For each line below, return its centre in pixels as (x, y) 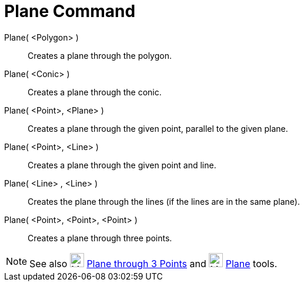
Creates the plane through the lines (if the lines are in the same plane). (164, 201)
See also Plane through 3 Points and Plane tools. (153, 263)
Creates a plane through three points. (100, 238)
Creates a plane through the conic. (95, 92)
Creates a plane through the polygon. (100, 55)
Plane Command (70, 11)
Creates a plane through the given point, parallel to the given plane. (158, 128)
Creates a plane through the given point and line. (122, 165)
